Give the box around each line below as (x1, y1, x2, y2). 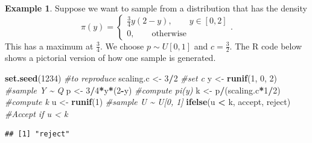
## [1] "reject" (5, 130, 70, 139)
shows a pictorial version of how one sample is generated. (5, 51, 216, 64)
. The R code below (229, 39, 302, 52)
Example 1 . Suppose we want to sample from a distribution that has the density (5, 2, 307, 14)
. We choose (100, 39, 144, 52)
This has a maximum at (5, 39, 94, 52)
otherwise (151, 30, 187, 39)
